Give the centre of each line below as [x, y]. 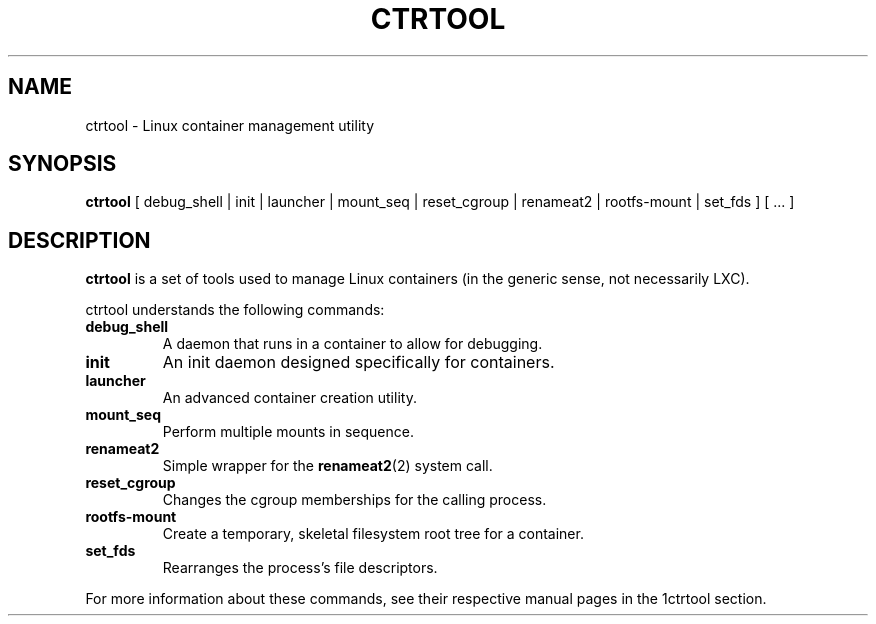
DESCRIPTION [79, 240]
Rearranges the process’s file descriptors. [300, 568]
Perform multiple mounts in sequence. [288, 432]
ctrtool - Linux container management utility [230, 125]
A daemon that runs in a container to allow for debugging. [352, 344]
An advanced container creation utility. [289, 398]
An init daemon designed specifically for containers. [358, 362]
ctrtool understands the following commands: [235, 310]
